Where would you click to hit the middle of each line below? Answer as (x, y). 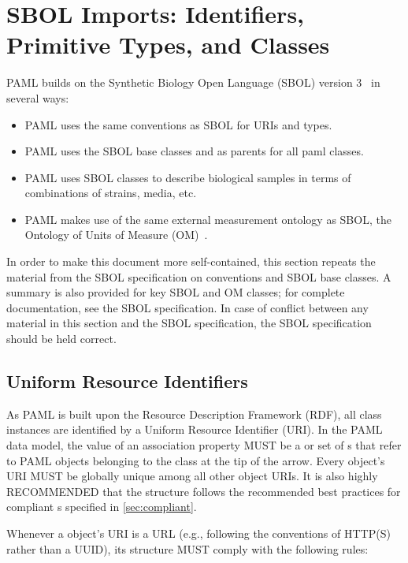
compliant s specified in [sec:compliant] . (102, 507)
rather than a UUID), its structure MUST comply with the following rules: (187, 548)
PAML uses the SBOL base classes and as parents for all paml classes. (194, 151)
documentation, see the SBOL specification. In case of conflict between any (187, 307)
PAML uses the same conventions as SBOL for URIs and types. (178, 124)
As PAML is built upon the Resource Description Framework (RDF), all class (194, 414)
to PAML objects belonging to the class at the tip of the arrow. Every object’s (196, 460)
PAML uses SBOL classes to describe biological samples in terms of (188, 177)
